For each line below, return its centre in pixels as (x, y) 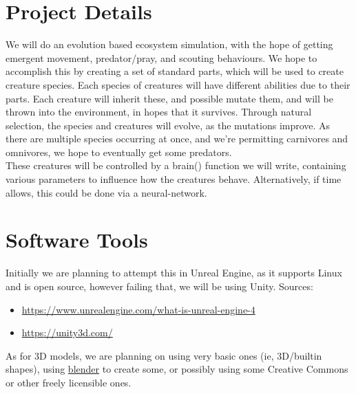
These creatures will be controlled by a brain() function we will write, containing (176, 165)
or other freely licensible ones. (69, 382)
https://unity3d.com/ (67, 332)
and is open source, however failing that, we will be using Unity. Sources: (159, 286)
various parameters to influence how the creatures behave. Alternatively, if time (174, 179)
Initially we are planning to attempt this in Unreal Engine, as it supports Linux (174, 273)
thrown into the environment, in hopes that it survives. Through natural (159, 112)
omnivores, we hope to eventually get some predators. (119, 152)
